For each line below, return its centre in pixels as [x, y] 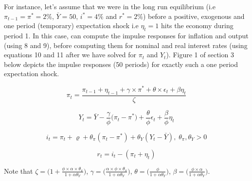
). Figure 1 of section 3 [200, 55]
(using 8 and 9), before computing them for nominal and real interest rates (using [126, 45]
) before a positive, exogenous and [194, 16]
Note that [18, 171]
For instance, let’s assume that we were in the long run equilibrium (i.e [110, 6]
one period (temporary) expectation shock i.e [71, 25]
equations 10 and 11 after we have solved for [70, 55]
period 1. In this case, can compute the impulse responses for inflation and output [126, 35]
